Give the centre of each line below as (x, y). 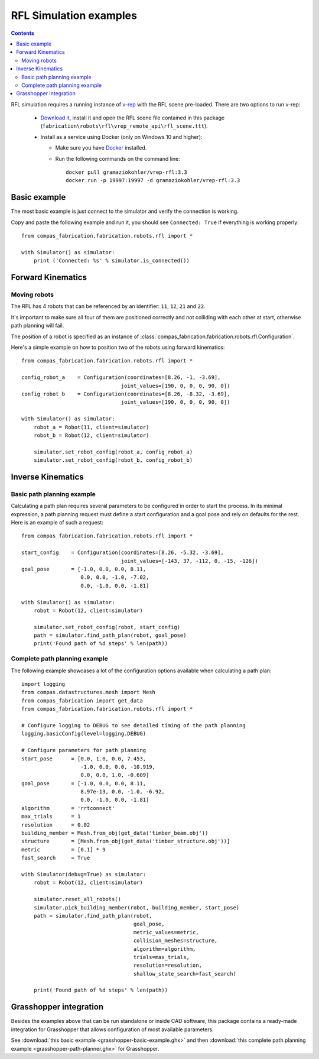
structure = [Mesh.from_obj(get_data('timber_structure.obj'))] (126, 841)
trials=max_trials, (162, 957)
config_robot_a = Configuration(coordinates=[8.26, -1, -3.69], (121, 378)
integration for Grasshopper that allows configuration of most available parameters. (112, 1029)
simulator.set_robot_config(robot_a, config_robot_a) (113, 452)
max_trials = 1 (51, 817)
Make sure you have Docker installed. (101, 148)
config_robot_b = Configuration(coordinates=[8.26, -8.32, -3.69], (126, 394)
